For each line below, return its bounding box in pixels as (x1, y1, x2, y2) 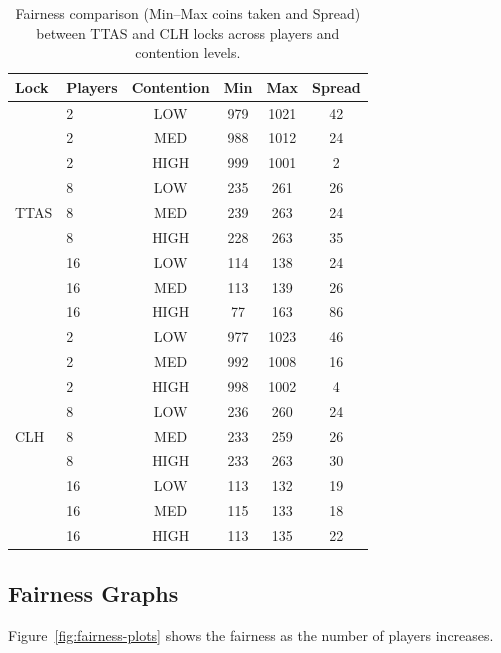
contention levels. (135, 42, 241, 63)
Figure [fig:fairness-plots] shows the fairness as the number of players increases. (8, 625, 494, 646)
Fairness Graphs (8, 578, 179, 609)
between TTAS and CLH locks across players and (36, 22, 340, 43)
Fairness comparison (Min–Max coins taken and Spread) (15, 3, 361, 23)
